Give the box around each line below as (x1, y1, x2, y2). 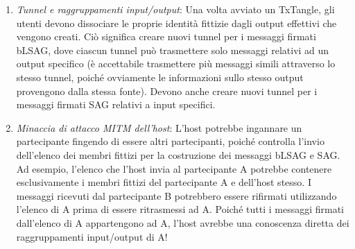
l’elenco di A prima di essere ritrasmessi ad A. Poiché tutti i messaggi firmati (16, 202, 345, 216)
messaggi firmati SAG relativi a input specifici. (16, 97, 216, 112)
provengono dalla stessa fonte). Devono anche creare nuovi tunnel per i (16, 83, 318, 98)
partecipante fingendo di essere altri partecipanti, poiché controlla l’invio (16, 134, 324, 148)
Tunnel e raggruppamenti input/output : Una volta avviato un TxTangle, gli (16, 2, 335, 16)
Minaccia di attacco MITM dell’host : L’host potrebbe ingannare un (16, 120, 302, 135)
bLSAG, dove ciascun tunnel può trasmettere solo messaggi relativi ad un (16, 42, 329, 57)
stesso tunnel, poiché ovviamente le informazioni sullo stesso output (16, 69, 304, 84)
